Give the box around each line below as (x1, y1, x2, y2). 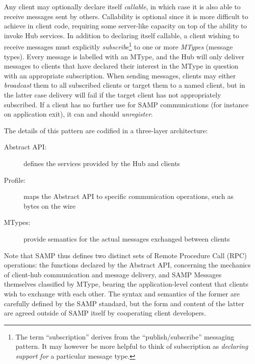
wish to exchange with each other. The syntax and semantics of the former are (4, 288, 240, 298)
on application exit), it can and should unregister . (4, 109, 153, 119)
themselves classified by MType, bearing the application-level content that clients (4, 279, 249, 289)
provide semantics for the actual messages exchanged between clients (24, 233, 230, 243)
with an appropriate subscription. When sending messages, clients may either (4, 70, 236, 80)
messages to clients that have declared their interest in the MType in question (4, 61, 239, 71)
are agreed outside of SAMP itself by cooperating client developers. (4, 308, 206, 318)
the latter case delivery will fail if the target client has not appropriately (4, 90, 221, 99)
